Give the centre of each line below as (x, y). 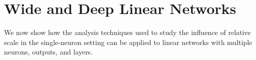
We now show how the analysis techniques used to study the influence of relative (127, 32)
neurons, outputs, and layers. (48, 52)
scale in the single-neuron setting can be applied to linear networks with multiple (128, 42)
